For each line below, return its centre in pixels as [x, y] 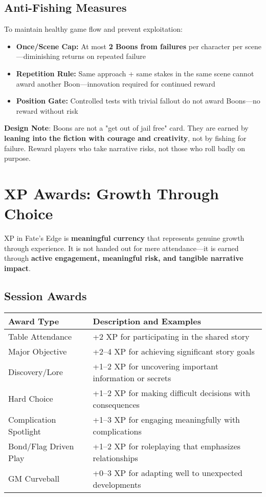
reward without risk [47, 110]
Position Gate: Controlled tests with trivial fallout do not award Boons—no [138, 101]
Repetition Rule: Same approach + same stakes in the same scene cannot [135, 73]
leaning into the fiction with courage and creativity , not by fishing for [125, 138]
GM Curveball [34, 479]
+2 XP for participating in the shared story [171, 336]
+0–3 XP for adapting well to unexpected [168, 472]
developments [117, 484]
